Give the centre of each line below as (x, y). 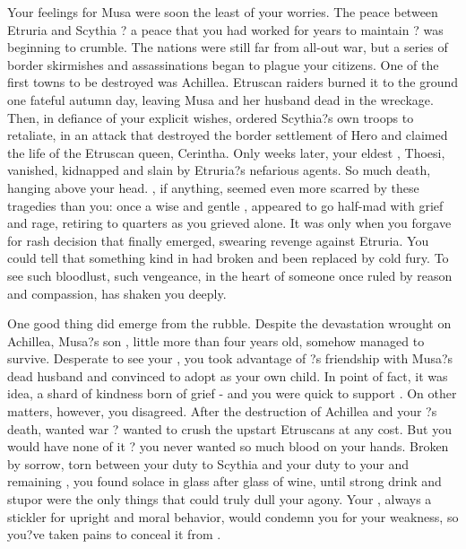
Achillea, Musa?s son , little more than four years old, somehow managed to (216, 340)
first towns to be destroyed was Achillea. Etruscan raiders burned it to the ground (233, 82)
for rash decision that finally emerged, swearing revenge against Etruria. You (218, 240)
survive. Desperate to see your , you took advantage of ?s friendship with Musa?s (230, 358)
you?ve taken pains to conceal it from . (114, 534)
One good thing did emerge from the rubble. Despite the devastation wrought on (229, 323)
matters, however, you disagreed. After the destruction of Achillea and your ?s (222, 411)
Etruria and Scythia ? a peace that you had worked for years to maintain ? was (225, 29)
